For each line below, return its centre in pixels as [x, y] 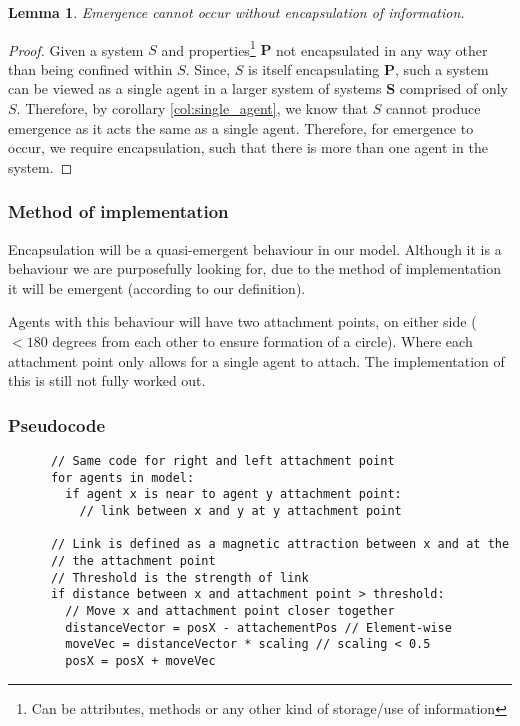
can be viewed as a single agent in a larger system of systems [195, 88]
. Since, [208, 68]
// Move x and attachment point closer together [230, 610]
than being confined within [90, 68]
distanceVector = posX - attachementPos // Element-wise [258, 627]
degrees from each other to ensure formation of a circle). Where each [262, 341]
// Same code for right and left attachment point [222, 461]
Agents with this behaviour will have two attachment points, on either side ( [242, 321]
